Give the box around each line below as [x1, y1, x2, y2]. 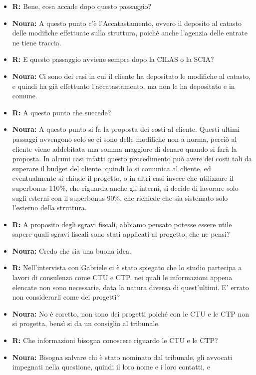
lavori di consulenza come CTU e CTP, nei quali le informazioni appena [12, 272, 233, 283]
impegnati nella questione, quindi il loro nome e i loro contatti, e [12, 362, 210, 372]
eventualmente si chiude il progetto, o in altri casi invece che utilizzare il [12, 173, 234, 183]
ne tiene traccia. [12, 37, 61, 47]
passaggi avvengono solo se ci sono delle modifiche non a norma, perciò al [12, 133, 237, 144]
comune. [12, 90, 37, 101]
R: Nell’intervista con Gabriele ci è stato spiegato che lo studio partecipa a [12, 262, 242, 273]
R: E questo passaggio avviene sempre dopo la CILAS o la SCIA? [12, 54, 214, 64]
